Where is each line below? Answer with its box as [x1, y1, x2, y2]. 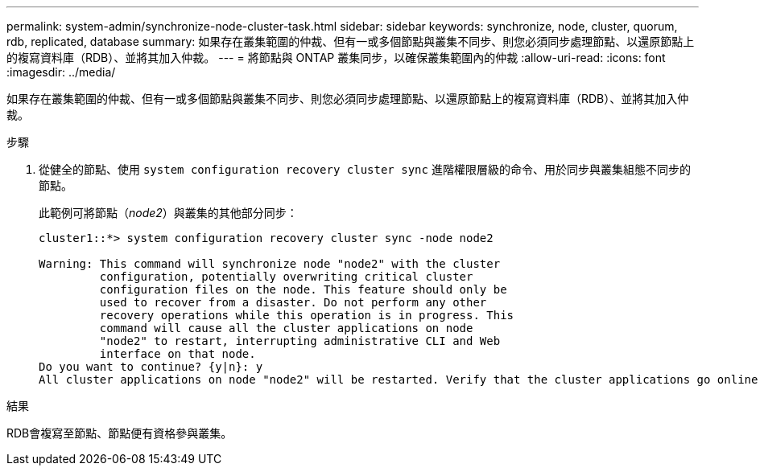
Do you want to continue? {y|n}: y [39, 360, 263, 373]
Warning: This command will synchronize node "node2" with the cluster [39, 257, 501, 270]
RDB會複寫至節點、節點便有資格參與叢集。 [6, 426, 233, 440]
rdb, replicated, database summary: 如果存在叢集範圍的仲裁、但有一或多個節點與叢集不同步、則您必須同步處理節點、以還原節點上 [6, 35, 695, 48]
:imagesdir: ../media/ [6, 65, 116, 79]
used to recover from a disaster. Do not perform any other [99, 296, 487, 309]
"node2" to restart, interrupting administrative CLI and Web [99, 335, 501, 347]
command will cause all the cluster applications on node [99, 322, 473, 335]
